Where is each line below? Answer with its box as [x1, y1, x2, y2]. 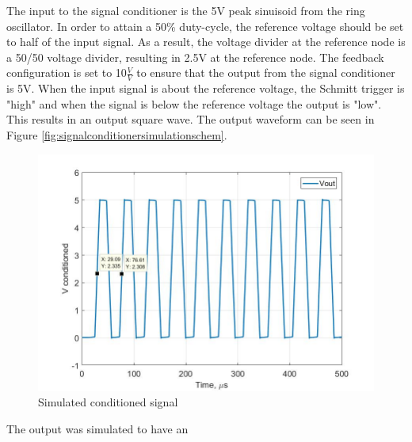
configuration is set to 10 [6, 64, 127, 81]
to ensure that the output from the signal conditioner [136, 64, 395, 81]
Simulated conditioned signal [38, 394, 178, 410]
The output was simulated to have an [6, 421, 189, 437]
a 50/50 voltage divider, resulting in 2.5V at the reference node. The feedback [6, 48, 384, 65]
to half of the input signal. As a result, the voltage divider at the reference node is [6, 33, 406, 50]
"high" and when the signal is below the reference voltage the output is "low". [6, 95, 382, 112]
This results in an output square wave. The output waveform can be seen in [6, 111, 375, 128]
